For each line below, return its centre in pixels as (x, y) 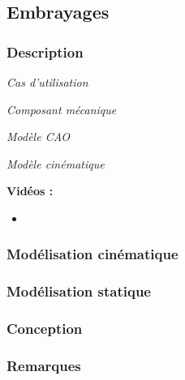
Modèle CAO (39, 137)
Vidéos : (30, 191)
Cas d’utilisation (47, 82)
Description (45, 51)
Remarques (44, 366)
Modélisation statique (79, 291)
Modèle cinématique (56, 163)
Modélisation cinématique (92, 254)
